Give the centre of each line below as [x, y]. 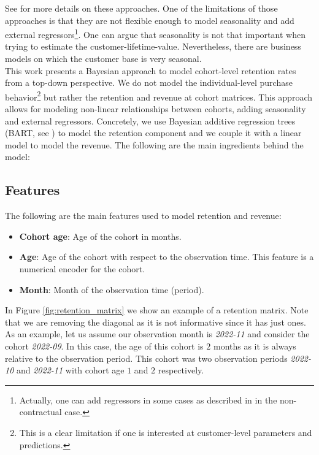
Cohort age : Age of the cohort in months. [100, 236]
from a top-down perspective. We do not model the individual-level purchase [149, 82]
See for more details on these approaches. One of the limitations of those [141, 8]
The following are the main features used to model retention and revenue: [143, 216]
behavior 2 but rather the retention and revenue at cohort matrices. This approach [159, 96]
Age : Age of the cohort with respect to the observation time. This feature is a [167, 257]
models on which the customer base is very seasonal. [103, 59]
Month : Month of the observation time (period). [112, 289]
